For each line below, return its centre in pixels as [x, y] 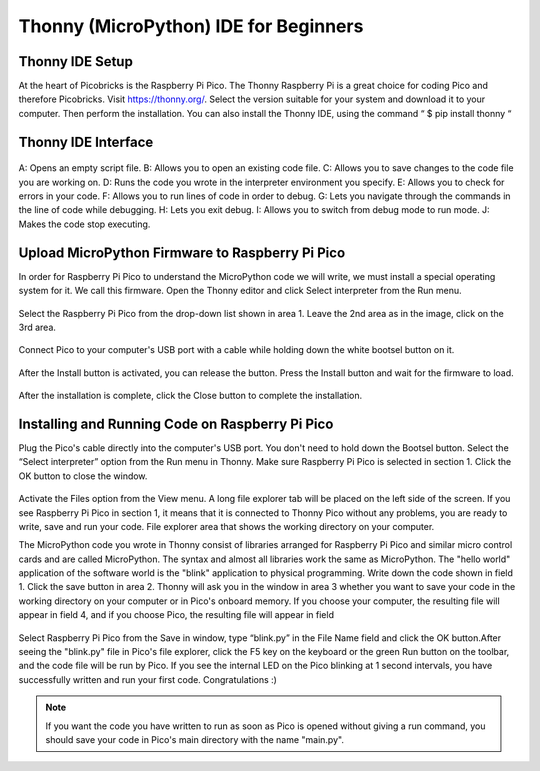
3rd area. [37, 327]
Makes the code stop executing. [84, 224]
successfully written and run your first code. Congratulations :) [147, 679]
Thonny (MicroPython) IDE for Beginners [191, 26]
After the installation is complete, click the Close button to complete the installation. [190, 396]
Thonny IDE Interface [86, 141]
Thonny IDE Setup [76, 61]
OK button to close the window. [83, 476]
